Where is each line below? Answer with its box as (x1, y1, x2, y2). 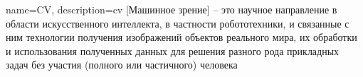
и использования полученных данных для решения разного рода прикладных (6, 43, 340, 58)
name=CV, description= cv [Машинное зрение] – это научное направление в (6, 2, 337, 16)
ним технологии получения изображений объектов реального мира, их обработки (6, 30, 357, 45)
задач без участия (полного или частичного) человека (6, 57, 238, 72)
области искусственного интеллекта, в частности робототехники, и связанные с (6, 16, 349, 30)
